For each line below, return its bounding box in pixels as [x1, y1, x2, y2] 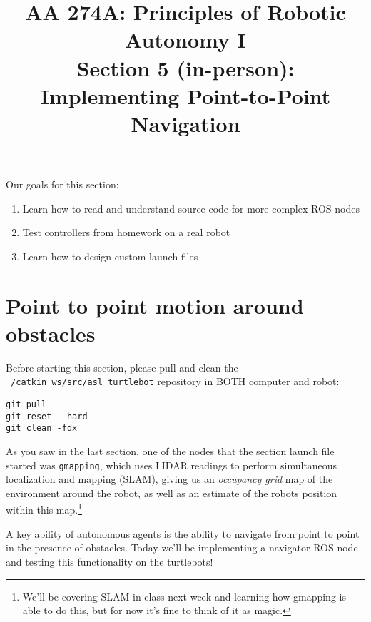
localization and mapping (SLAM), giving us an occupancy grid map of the [6, 471, 333, 486]
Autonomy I [125, 25, 246, 54]
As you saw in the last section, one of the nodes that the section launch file [6, 444, 335, 459]
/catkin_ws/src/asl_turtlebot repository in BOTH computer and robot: [11, 374, 340, 389]
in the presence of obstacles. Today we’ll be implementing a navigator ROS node [6, 540, 358, 555]
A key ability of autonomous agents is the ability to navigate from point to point [6, 526, 360, 541]
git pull [6, 399, 47, 410]
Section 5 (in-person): [76, 53, 295, 82]
